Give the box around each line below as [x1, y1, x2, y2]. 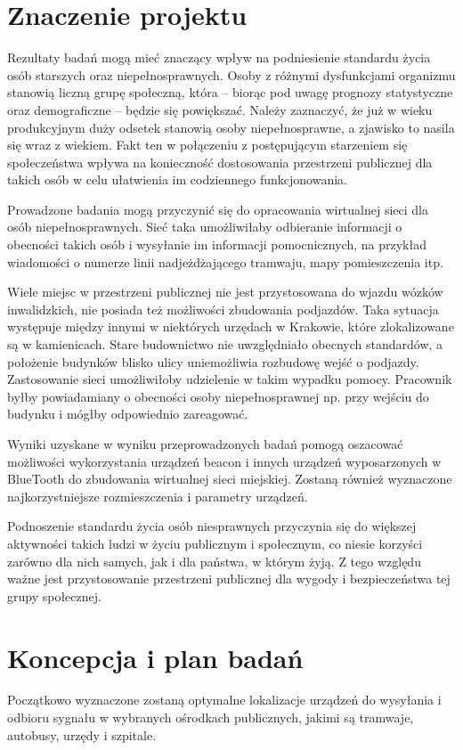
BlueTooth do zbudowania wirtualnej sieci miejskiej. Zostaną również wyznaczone [7, 469, 452, 488]
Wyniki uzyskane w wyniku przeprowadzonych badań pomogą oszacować [7, 435, 403, 452]
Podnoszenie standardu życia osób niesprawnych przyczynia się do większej [7, 517, 417, 535]
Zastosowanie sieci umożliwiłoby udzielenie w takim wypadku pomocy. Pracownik [7, 370, 452, 388]
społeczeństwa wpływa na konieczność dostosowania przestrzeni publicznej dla [7, 152, 433, 171]
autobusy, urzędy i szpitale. [7, 725, 157, 744]
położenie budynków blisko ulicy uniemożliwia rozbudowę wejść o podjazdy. [7, 352, 419, 371]
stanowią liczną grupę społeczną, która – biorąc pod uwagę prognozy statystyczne [7, 83, 453, 102]
